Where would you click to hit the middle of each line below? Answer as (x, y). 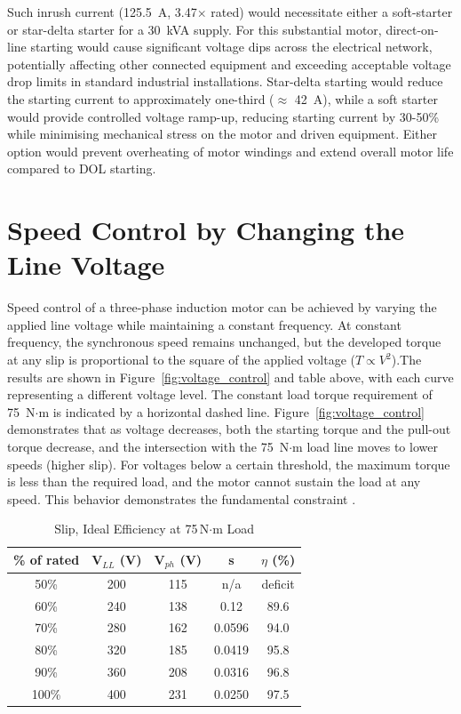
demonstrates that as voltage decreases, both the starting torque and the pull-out (229, 429)
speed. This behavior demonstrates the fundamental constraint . (182, 498)
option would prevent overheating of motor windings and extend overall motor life (230, 151)
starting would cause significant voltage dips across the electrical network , (231, 47)
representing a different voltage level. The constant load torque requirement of (220, 394)
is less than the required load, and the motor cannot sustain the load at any (214, 481)
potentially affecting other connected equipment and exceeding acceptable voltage (229, 64)
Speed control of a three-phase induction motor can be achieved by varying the (222, 307)
